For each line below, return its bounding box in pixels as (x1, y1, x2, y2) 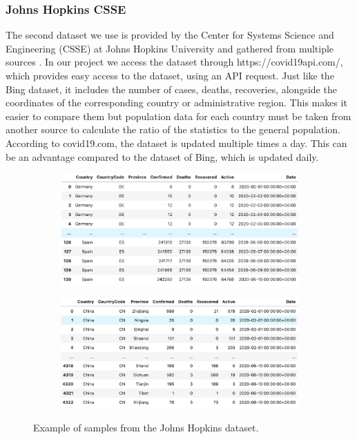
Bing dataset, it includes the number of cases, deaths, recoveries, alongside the (6, 81, 337, 96)
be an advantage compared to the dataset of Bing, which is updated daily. (6, 149, 319, 164)
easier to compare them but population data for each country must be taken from (6, 108, 351, 123)
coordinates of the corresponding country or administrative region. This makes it (6, 95, 347, 110)
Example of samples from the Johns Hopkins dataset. (33, 420, 259, 434)
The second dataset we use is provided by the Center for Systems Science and (6, 28, 334, 42)
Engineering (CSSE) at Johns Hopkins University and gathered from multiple (6, 41, 334, 55)
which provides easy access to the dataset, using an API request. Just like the (6, 68, 334, 82)
